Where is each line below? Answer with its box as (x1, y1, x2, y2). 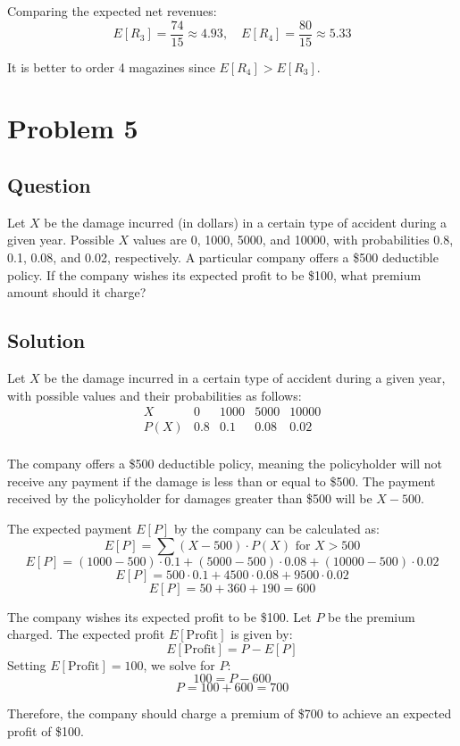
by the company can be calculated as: (173, 519, 380, 538)
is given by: (230, 625, 293, 643)
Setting (7, 655, 46, 674)
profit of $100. (7, 722, 85, 741)
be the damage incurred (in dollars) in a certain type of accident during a (44, 212, 447, 231)
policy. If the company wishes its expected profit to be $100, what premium (7, 265, 422, 284)
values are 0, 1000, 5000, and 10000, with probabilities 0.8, (132, 230, 454, 249)
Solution (7, 327, 86, 354)
